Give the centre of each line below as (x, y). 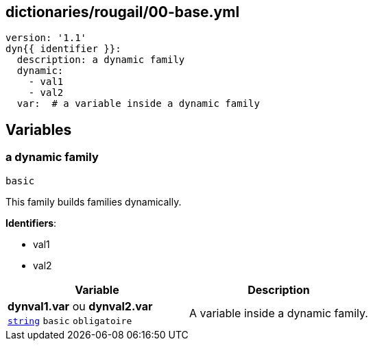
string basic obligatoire (70, 321)
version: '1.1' (46, 38)
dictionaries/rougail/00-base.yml (123, 12)
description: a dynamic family (101, 60)
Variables (39, 129)
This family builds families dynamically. (94, 201)
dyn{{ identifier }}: (63, 49)
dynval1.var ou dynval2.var (80, 306)
